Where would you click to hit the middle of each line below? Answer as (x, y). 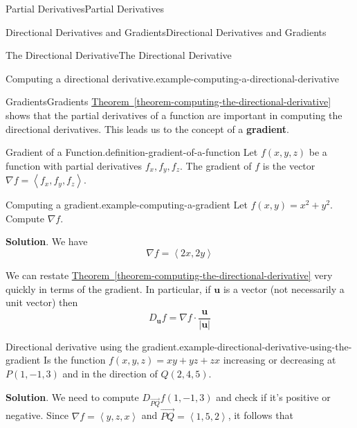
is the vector (289, 165)
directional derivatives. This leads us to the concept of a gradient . (147, 128)
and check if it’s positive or (273, 396)
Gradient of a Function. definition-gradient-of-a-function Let (132, 152)
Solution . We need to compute (72, 396)
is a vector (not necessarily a (284, 288)
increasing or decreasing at (280, 360)
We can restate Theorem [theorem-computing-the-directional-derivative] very (169, 275)
